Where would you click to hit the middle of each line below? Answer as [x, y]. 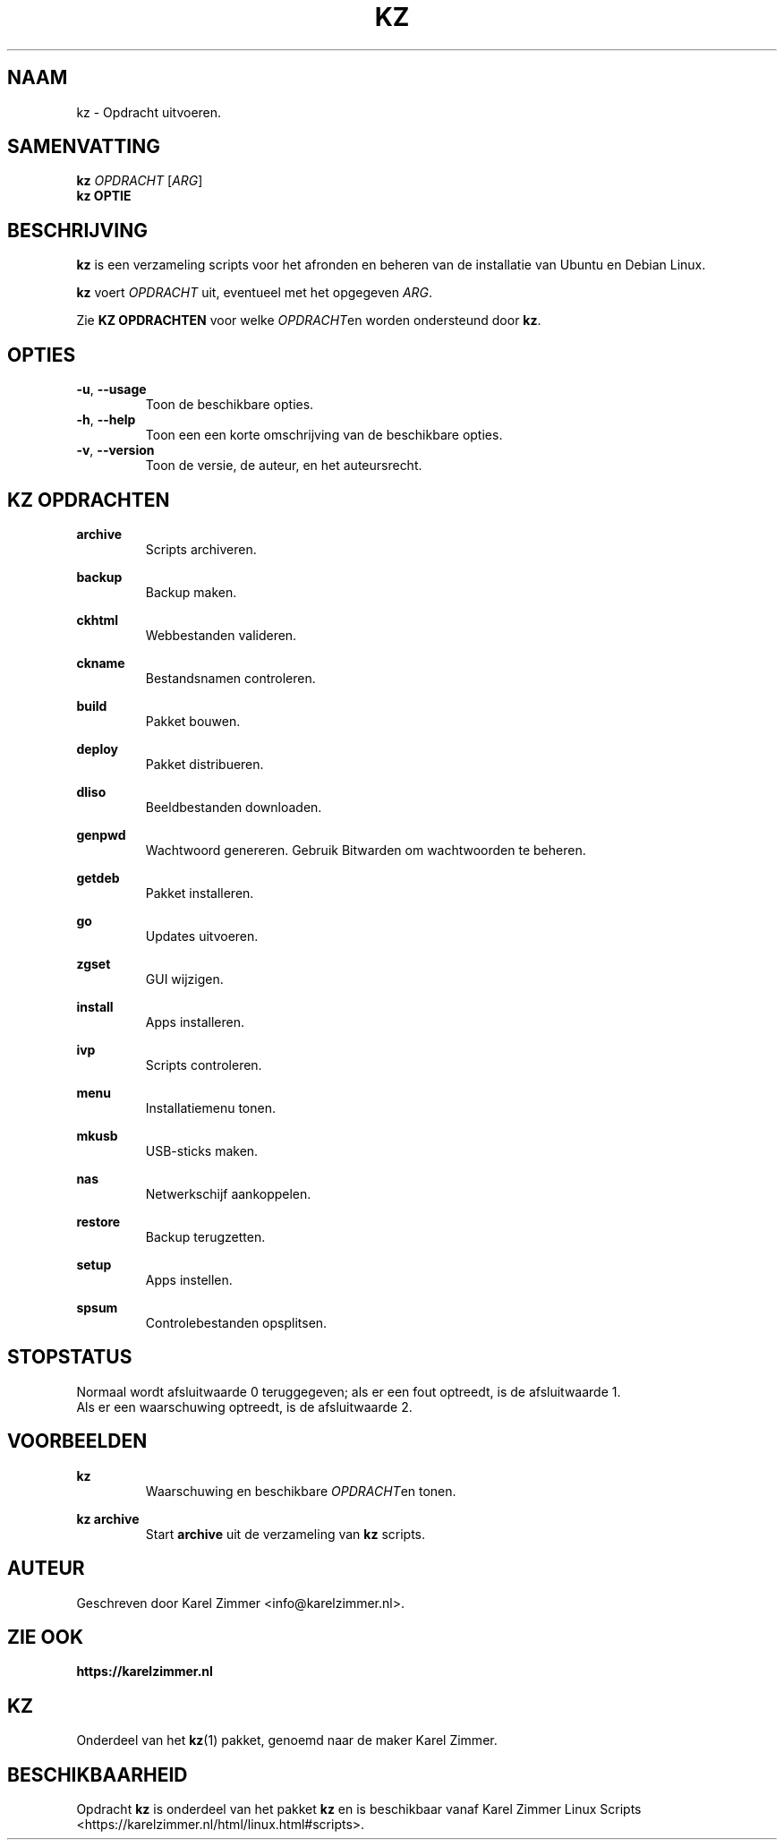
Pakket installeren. [200, 893]
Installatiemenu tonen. [210, 1107]
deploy [97, 748]
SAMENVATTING [84, 147]
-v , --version [115, 450]
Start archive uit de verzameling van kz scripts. [285, 1534]
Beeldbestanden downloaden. [234, 807]
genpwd [101, 834]
